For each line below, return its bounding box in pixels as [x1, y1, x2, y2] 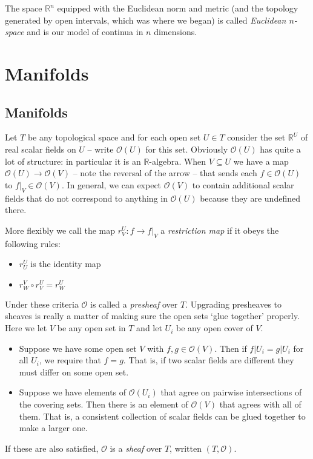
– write [87, 142, 114, 155]
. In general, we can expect [61, 178, 162, 191]
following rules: [5, 237, 61, 249]
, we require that [39, 354, 101, 366]
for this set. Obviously [145, 142, 228, 155]
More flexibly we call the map [5, 223, 116, 236]
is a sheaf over [110, 441, 162, 454]
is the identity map [30, 257, 101, 270]
